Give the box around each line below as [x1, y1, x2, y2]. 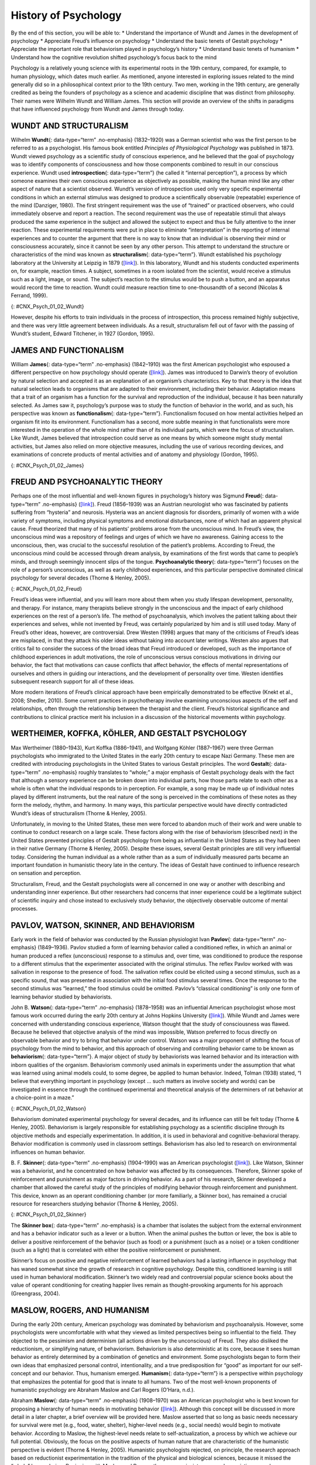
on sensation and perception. [11, 870, 82, 877]
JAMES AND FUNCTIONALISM [11, 345, 124, 355]
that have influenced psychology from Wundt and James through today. [11, 105, 184, 113]
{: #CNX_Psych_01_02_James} [11, 462, 84, 469]
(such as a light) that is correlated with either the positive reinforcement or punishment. [11, 1246, 221, 1253]
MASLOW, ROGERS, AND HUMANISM [11, 1305, 149, 1315]
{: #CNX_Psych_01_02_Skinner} [11, 1211, 87, 1218]
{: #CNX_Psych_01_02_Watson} [11, 1105, 87, 1112]
